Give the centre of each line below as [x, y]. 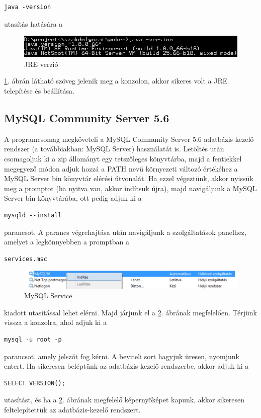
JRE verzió [41, 64]
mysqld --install [33, 215]
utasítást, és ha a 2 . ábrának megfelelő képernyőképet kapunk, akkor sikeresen [124, 400]
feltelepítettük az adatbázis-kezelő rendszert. [72, 410]
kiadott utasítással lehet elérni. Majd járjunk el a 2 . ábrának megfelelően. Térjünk [130, 312]
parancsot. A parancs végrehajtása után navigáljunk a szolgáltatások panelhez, [125, 232]
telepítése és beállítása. [39, 91]
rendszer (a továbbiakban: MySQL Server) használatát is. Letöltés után [114, 149]
